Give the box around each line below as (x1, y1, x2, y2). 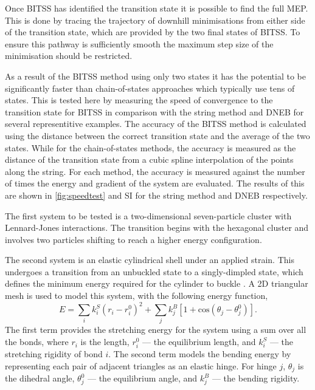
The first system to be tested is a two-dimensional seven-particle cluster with (5, 209, 292, 222)
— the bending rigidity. (212, 372, 300, 385)
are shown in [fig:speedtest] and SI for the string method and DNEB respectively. (5, 188, 308, 201)
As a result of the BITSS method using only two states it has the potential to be (5, 69, 306, 82)
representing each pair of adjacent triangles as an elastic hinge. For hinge (5, 359, 277, 372)
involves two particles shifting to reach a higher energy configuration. (5, 233, 262, 245)
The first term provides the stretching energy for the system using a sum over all (5, 323, 306, 336)
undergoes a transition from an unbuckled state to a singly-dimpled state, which (5, 265, 303, 278)
